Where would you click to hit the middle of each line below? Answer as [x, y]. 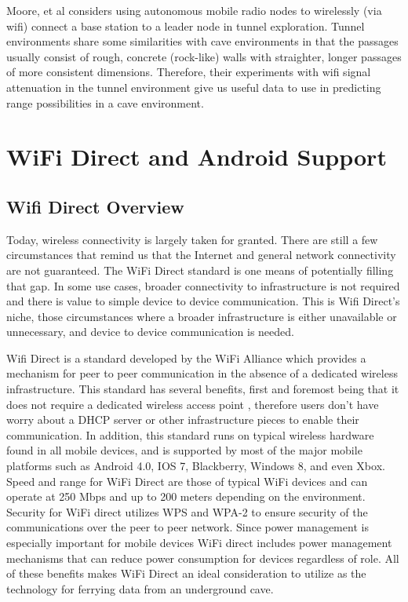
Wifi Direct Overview [95, 206]
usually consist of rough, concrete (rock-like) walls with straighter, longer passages [204, 56]
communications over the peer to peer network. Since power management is [188, 527]
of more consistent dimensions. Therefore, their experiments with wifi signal [189, 72]
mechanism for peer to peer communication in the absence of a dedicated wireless [202, 373]
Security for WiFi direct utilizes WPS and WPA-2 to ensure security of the [187, 511]
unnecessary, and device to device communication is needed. [150, 332]
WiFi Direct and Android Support [197, 157]
